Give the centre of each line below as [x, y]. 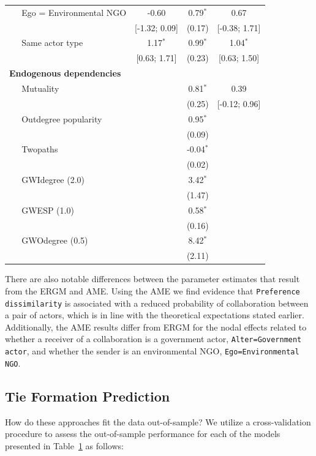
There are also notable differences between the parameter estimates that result [152, 279]
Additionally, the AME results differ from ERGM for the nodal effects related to [156, 327]
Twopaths [40, 149]
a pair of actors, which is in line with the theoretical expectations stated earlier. [155, 315]
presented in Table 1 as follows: [64, 445]
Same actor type [52, 43]
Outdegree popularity [62, 118]
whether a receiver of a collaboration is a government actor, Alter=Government [153, 339]
